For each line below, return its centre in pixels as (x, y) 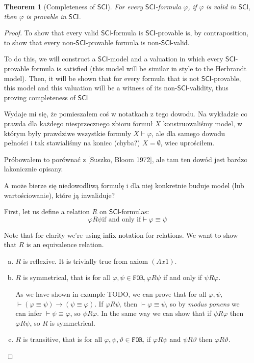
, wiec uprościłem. (188, 143)
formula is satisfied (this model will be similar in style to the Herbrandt (139, 68)
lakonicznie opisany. (34, 169)
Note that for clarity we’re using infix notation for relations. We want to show (121, 235)
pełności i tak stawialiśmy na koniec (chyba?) (72, 143)
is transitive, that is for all (63, 339)
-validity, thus (208, 88)
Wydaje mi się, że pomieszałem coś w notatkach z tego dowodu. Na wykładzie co (126, 114)
